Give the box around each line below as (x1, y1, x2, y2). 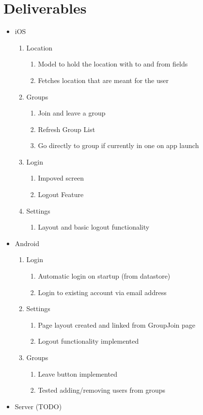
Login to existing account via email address (38, 287, 167, 297)
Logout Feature (38, 189, 84, 199)
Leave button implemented (38, 368, 117, 379)
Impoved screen (38, 173, 84, 183)
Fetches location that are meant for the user (38, 75, 169, 85)
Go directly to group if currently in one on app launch (38, 140, 199, 150)
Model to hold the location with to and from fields (38, 59, 188, 69)
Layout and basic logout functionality (38, 222, 150, 232)
